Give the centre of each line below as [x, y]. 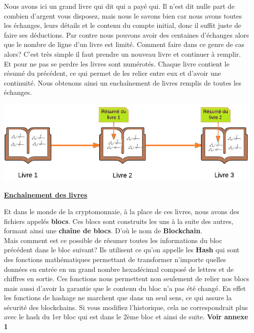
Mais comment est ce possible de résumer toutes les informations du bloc [113, 240]
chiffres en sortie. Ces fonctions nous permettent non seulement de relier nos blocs [127, 278]
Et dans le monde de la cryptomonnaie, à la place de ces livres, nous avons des [122, 211]
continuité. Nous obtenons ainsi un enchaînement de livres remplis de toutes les [123, 82]
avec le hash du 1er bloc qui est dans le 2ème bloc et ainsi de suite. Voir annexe [126, 317]
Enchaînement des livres [46, 195]
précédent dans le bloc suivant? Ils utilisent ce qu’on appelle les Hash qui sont [122, 250]
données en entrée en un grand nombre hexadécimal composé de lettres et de [119, 269]
